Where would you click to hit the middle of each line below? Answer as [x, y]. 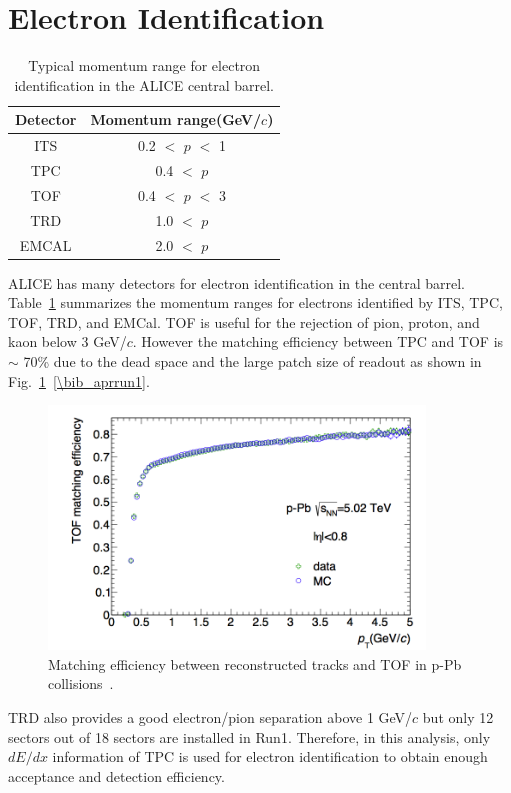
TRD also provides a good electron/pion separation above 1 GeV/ [210, 717]
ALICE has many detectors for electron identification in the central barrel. [236, 282]
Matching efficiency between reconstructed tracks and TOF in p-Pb [255, 663]
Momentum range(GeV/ [176, 119]
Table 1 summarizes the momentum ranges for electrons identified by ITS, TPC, [255, 302]
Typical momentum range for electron [144, 65]
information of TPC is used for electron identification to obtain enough [270, 756]
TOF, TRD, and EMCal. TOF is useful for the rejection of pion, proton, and [244, 321]
